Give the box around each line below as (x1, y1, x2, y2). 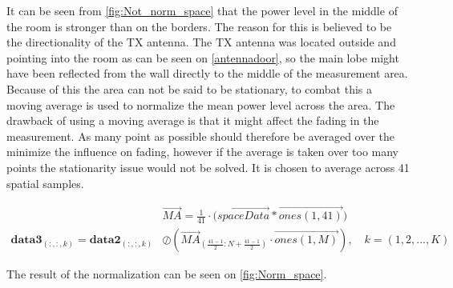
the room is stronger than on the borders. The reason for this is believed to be (6, 18, 392, 34)
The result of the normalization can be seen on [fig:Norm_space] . (6, 266, 327, 282)
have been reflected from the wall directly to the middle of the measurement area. (6, 65, 408, 82)
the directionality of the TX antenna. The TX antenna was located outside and (6, 34, 396, 50)
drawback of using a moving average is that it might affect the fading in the (6, 112, 379, 129)
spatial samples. (6, 174, 84, 191)
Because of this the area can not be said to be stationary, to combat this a (6, 80, 373, 97)
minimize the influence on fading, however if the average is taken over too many (6, 143, 398, 160)
